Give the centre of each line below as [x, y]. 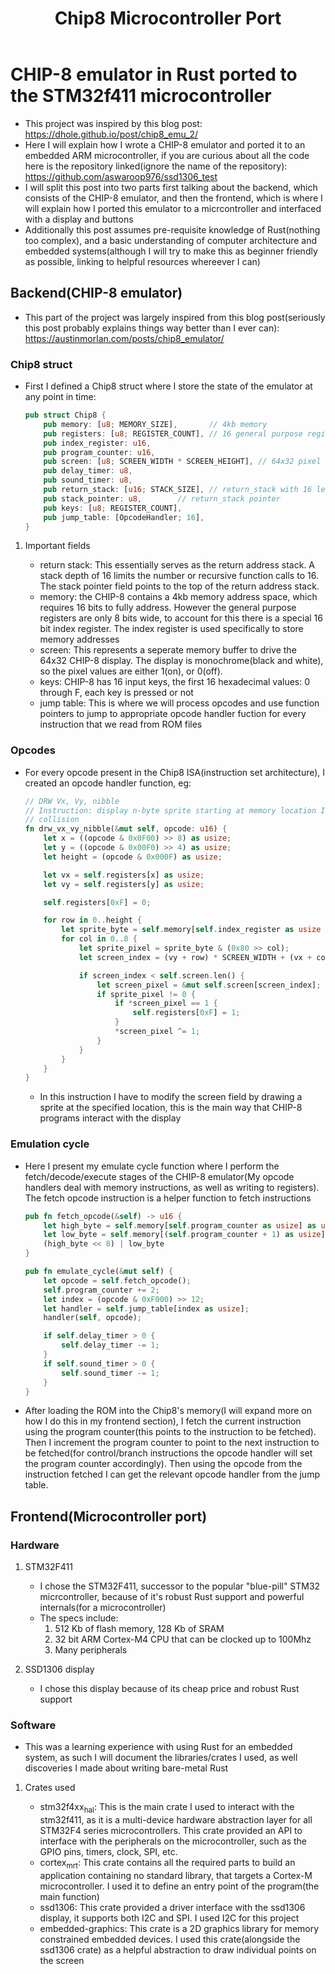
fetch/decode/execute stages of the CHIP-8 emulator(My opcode [159, 1176]
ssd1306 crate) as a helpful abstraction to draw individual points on [178, 1949]
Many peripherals [91, 1650]
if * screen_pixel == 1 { [166, 1003]
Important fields [57, 546]
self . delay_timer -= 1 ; [110, 1345]
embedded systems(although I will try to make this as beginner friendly [171, 251]
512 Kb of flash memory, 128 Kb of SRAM [139, 1629]
